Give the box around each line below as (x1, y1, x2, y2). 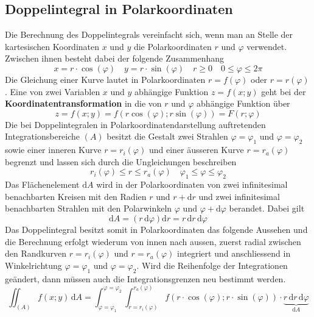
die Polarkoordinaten (133, 40, 212, 52)
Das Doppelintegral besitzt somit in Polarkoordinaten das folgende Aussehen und (5, 223, 308, 235)
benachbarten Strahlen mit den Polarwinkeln (5, 202, 172, 215)
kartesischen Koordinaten (5, 40, 100, 52)
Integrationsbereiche (5, 130, 80, 143)
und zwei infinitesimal (198, 190, 280, 202)
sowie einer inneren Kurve (5, 143, 102, 156)
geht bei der (261, 85, 306, 98)
